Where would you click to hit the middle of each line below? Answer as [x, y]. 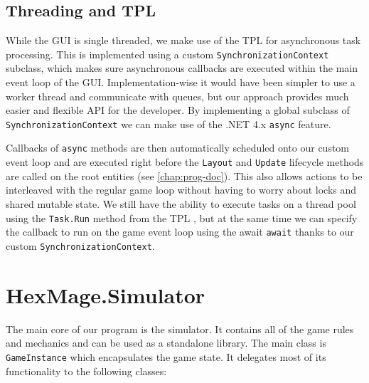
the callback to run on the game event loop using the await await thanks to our [180, 232]
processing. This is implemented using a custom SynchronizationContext [167, 54]
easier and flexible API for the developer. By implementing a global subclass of [178, 110]
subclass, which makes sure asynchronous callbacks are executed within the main [182, 68]
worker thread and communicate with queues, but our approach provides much [177, 96]
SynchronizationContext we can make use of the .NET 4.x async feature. [169, 124]
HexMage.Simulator [106, 294]
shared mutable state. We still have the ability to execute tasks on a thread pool [181, 203]
